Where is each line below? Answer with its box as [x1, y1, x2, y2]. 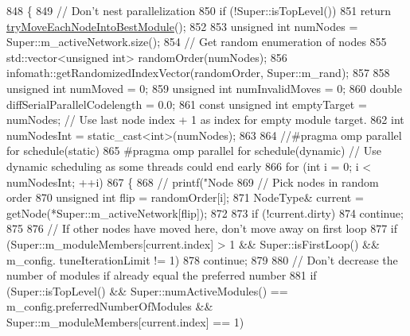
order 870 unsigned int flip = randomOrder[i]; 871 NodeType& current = [6, 189, 364, 206]
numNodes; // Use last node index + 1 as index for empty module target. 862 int [6, 111, 404, 128]
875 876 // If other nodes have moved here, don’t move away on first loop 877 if [6, 220, 398, 237]
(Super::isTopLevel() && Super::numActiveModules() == [6, 282, 288, 299]
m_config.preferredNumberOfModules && [6, 298, 213, 315]
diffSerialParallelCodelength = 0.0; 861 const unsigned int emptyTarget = [6, 95, 367, 112]
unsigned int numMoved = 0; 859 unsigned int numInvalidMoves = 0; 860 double [6, 79, 402, 96]
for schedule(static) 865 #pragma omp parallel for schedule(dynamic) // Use [6, 142, 382, 159]
